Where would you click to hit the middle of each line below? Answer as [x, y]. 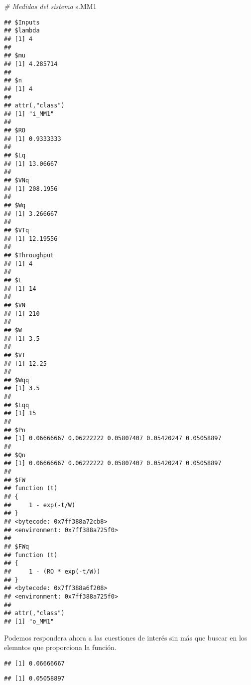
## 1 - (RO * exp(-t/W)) [52, 571]
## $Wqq [17, 380]
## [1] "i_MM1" [29, 114]
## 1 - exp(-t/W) [40, 505]
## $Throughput [29, 255]
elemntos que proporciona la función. [60, 647]
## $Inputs [22, 22]
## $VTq [17, 230]
